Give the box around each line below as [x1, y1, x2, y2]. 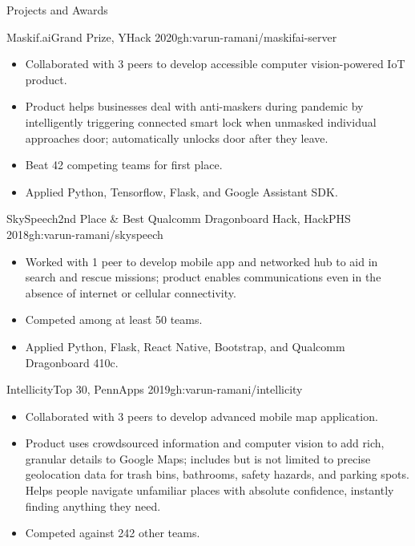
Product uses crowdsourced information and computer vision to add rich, [25, 435, 385, 451]
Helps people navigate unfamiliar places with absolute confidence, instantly [25, 482, 394, 499]
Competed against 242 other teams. [25, 524, 200, 541]
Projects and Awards [6, 2, 108, 18]
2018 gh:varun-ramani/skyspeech [6, 225, 163, 242]
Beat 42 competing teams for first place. [25, 156, 223, 173]
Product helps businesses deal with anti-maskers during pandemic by [25, 98, 364, 115]
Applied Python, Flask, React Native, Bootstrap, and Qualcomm [25, 338, 345, 354]
